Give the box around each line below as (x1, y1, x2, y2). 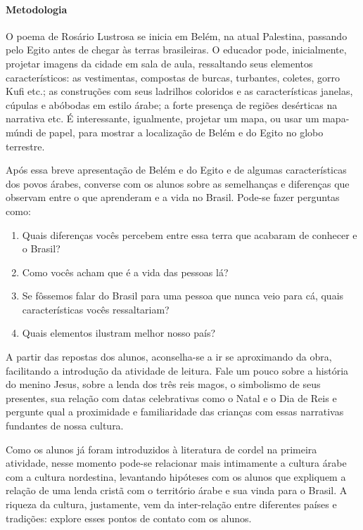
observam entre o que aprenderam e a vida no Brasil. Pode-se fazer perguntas (6, 190, 340, 205)
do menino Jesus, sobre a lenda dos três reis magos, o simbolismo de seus (6, 377, 321, 392)
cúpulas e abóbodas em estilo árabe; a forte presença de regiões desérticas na (6, 97, 338, 112)
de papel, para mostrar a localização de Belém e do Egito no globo (36, 124, 324, 139)
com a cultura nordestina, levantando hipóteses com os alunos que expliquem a (6, 469, 346, 484)
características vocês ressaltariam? (22, 302, 170, 316)
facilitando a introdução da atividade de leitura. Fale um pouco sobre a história (6, 363, 349, 377)
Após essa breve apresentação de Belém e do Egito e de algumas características (6, 162, 347, 177)
